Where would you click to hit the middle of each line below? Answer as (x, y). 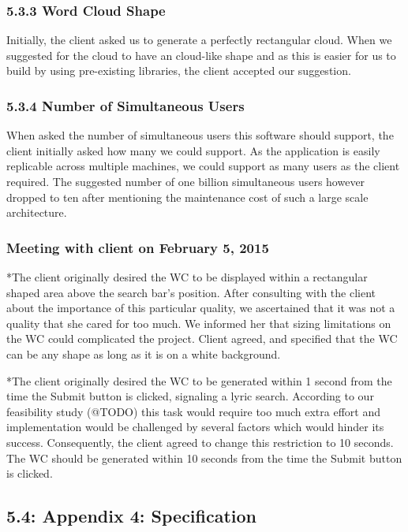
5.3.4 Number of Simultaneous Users (125, 105)
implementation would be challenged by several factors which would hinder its (195, 427)
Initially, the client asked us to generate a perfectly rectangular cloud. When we (199, 40)
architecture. (37, 212)
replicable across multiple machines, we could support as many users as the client (203, 166)
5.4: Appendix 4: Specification (132, 516)
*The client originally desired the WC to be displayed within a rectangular (187, 277)
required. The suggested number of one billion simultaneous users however (186, 181)
